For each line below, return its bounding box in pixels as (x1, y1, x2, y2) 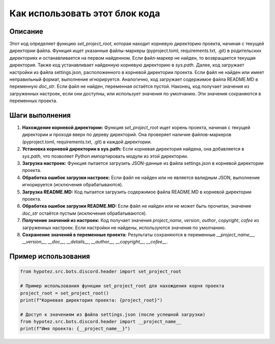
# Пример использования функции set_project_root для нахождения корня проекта (20, 283, 225, 289)
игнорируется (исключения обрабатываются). (22, 182, 123, 188)
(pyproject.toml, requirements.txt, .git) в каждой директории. (22, 138, 152, 145)
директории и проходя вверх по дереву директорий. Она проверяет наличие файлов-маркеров (22, 132, 232, 138)
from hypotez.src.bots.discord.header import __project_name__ (20, 319, 182, 325)
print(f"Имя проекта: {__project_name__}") (20, 326, 131, 332)
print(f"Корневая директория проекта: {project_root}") (20, 297, 163, 303)
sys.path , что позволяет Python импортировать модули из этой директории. (22, 153, 188, 159)
